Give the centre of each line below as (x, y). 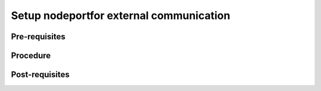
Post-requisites (40, 75)
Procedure (31, 56)
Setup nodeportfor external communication (121, 15)
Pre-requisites (38, 37)
